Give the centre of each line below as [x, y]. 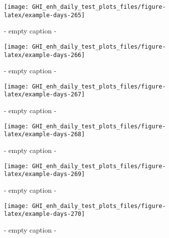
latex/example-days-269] [44, 174]
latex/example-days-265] [44, 15]
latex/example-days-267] [44, 95]
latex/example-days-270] [44, 214]
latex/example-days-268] [44, 134]
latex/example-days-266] [44, 55]
